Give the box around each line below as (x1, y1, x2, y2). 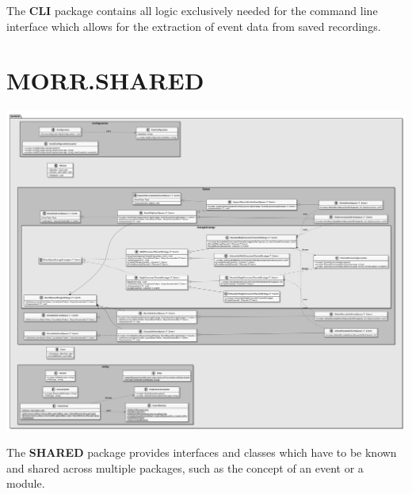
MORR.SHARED (6, 64, 204, 97)
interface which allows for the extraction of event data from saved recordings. (6, 17, 381, 34)
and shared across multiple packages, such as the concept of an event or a (6, 459, 364, 476)
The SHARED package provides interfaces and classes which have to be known (6, 444, 397, 460)
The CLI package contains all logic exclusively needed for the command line (6, 2, 378, 18)
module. (6, 475, 45, 492)
